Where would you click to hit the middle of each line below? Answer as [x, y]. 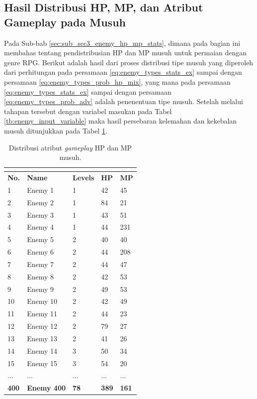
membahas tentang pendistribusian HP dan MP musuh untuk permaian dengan [126, 53]
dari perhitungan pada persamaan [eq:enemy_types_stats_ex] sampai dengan [123, 72]
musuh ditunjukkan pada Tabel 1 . [56, 130]
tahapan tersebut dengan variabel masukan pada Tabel [88, 111]
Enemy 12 [42, 326]
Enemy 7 [40, 264]
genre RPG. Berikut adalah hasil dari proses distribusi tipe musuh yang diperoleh [129, 62]
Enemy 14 [42, 350]
